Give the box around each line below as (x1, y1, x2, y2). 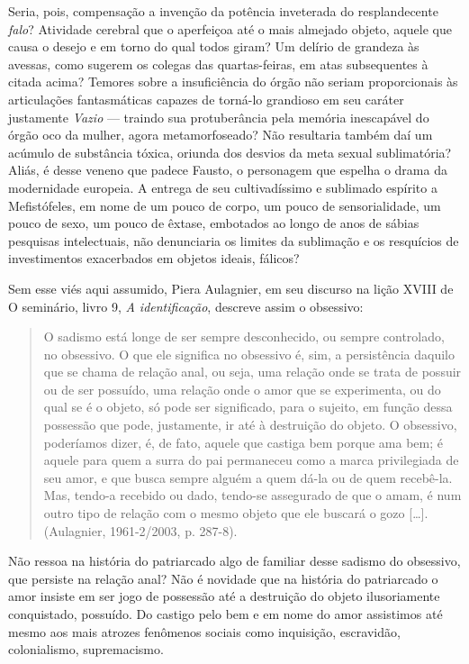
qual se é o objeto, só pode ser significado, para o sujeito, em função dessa (43, 397, 453, 416)
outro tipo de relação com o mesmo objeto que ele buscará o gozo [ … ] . (43, 504, 428, 523)
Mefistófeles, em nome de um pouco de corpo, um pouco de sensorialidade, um (8, 196, 441, 214)
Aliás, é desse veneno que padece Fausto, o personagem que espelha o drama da (8, 160, 447, 179)
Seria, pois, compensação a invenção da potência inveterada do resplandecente (8, 2, 438, 20)
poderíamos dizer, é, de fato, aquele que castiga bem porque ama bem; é (43, 432, 443, 451)
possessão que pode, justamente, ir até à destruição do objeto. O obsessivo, (43, 415, 457, 434)
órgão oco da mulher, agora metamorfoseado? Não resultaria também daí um (8, 125, 433, 144)
